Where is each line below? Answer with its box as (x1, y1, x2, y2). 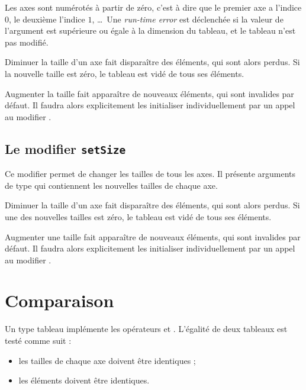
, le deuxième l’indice (9, 12, 85, 25)
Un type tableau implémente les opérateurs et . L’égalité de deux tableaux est (5, 323, 288, 335)
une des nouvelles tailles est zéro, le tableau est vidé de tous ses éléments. (5, 210, 272, 223)
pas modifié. (5, 36, 49, 48)
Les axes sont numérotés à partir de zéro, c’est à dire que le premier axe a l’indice (5, 1, 302, 13)
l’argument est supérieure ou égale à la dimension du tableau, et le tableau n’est (5, 24, 296, 37)
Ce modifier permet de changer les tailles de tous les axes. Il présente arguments (5, 167, 296, 180)
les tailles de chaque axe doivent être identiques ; (18, 354, 196, 366)
